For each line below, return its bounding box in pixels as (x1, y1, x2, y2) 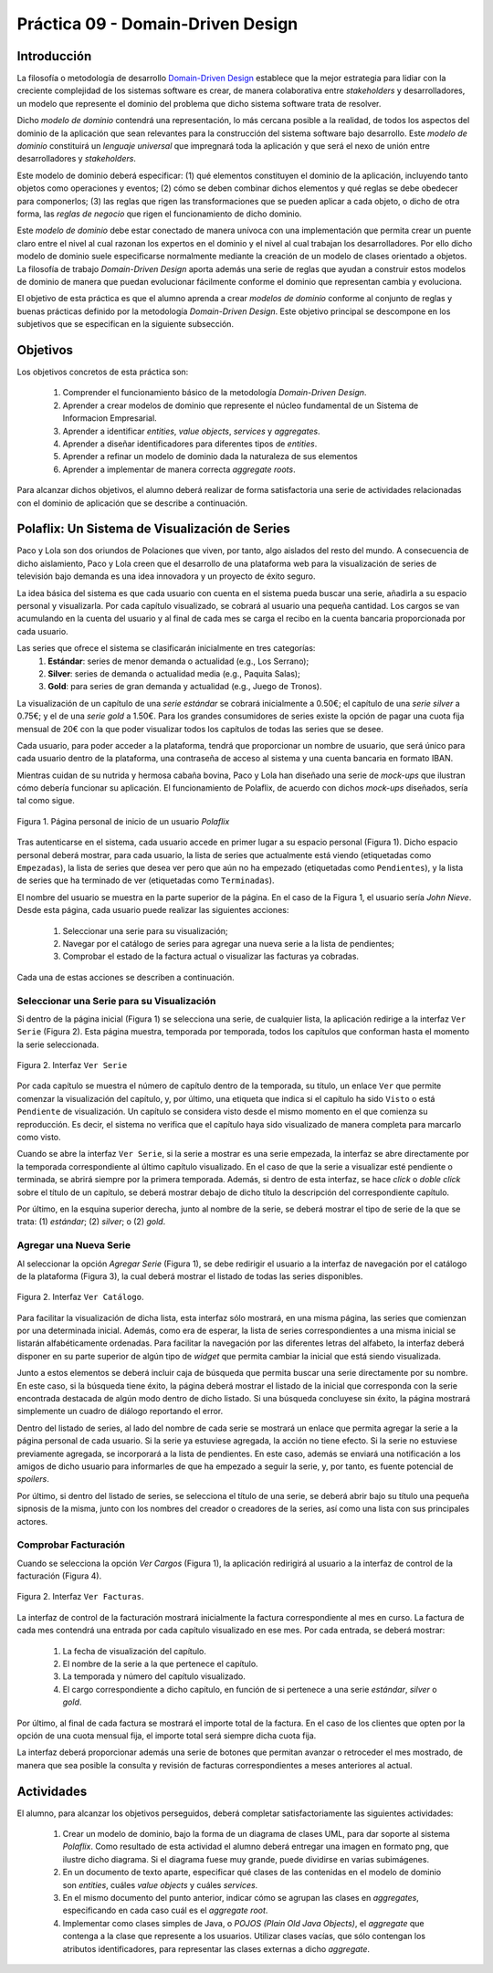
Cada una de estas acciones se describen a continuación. (16, 971, 235, 982)
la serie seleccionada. (16, 1039, 100, 1050)
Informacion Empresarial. (62, 413, 157, 424)
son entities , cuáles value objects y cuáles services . (62, 1879, 258, 1890)
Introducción (16, 48, 92, 64)
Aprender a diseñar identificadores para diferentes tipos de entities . (62, 438, 318, 449)
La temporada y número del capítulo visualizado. (62, 1671, 246, 1682)
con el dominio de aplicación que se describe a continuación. (16, 498, 248, 509)
